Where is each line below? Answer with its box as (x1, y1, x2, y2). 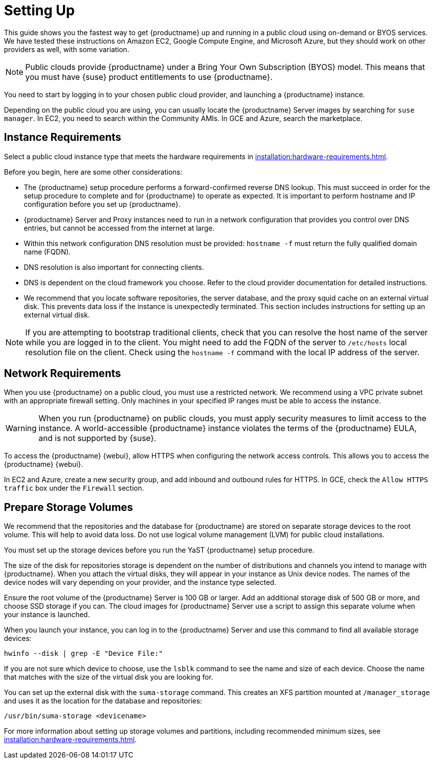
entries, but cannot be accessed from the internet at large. (24, 223, 215, 232)
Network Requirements (4, 367, 121, 380)
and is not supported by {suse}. (38, 433, 156, 444)
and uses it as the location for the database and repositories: (4, 697, 202, 705)
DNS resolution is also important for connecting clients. (24, 262, 204, 271)
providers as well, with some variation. (4, 45, 129, 54)
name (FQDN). (24, 247, 71, 256)
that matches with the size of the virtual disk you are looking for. (4, 673, 213, 682)
